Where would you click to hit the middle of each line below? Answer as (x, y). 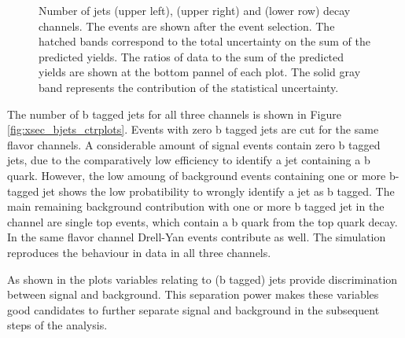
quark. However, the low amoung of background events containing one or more (197, 175)
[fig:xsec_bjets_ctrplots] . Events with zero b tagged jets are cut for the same (193, 129)
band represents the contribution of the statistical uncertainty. (189, 87)
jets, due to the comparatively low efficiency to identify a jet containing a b (189, 160)
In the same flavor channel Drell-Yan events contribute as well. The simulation (197, 237)
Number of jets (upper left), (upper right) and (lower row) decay (195, 10)
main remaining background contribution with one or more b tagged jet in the (196, 206)
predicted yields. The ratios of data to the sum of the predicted (191, 56)
